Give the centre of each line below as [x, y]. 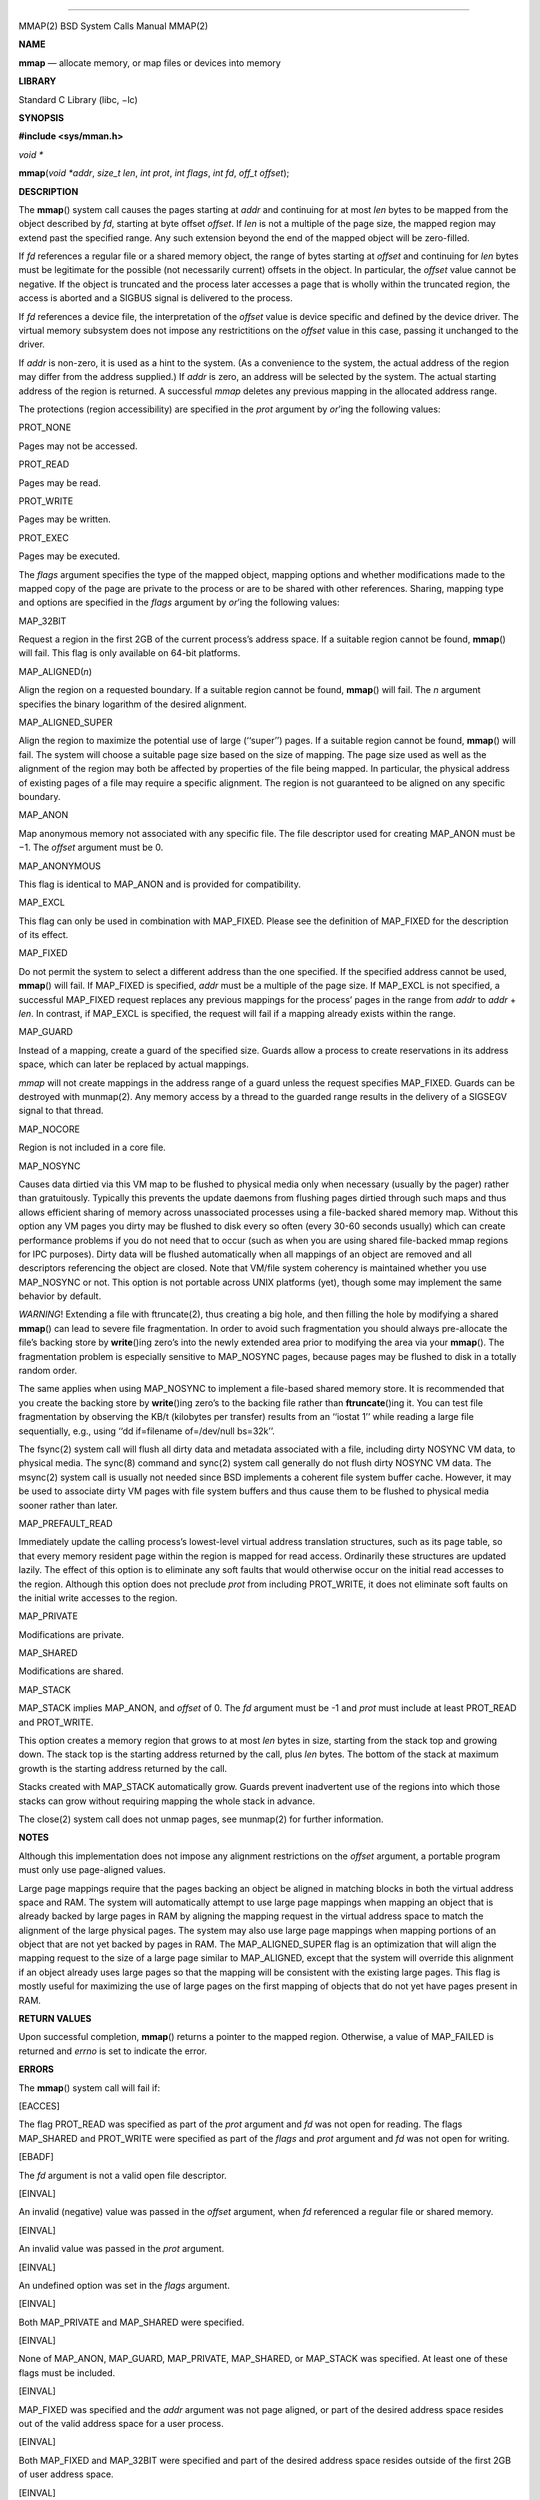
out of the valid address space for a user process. [121, 2424]
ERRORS [36, 2069]
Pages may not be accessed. [78, 446]
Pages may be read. [60, 482]
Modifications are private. [71, 1634]
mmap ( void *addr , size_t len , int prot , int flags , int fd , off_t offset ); [154, 173]
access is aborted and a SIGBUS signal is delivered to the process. [156, 298]
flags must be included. [67, 2372]
